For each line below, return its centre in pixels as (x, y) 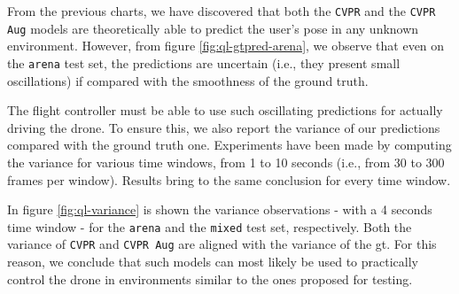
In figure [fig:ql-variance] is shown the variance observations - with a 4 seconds (220, 209)
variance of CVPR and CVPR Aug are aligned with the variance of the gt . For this (222, 244)
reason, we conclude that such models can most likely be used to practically (213, 262)
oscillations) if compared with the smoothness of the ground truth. (188, 80)
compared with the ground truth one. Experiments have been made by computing (229, 145)
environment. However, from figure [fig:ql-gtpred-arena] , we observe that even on (226, 46)
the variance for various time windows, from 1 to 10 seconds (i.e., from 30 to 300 (226, 162)
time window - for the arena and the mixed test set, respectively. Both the (210, 226)
